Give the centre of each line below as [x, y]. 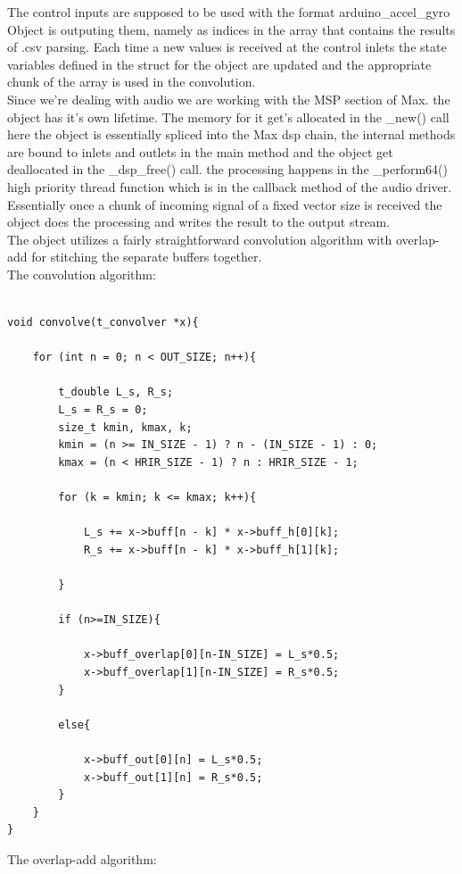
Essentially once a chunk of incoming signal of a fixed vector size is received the [225, 204]
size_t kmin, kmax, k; [125, 427]
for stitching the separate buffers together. [147, 257]
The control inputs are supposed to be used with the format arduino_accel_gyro [229, 12]
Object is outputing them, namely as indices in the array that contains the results [231, 29]
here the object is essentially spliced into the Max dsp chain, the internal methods [231, 134]
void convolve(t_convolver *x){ [103, 323]
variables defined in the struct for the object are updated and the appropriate [219, 64]
